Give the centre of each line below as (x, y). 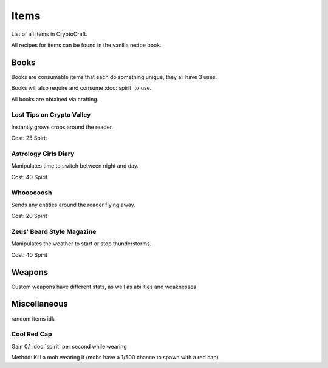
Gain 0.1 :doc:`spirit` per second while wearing (69, 346)
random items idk (33, 318)
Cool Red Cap (32, 334)
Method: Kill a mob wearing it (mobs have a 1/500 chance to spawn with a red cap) (115, 358)
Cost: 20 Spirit (29, 216)
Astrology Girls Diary (43, 154)
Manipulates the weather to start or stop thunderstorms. (81, 244)
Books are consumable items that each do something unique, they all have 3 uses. (114, 77)
